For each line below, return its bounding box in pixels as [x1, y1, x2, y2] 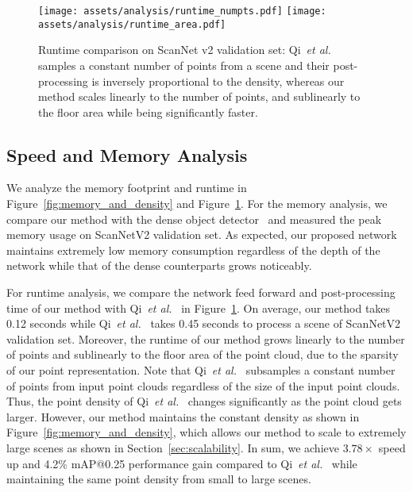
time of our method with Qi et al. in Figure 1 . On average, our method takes [6, 299, 391, 316]
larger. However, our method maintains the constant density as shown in [6, 408, 360, 425]
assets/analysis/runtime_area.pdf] [38, 18, 226, 30]
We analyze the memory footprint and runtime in [6, 179, 247, 196]
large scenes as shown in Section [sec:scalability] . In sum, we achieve [6, 439, 339, 455]
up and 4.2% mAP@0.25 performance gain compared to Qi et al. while [6, 455, 357, 471]
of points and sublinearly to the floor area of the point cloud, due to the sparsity [6, 346, 399, 363]
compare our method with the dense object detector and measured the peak [6, 210, 382, 227]
